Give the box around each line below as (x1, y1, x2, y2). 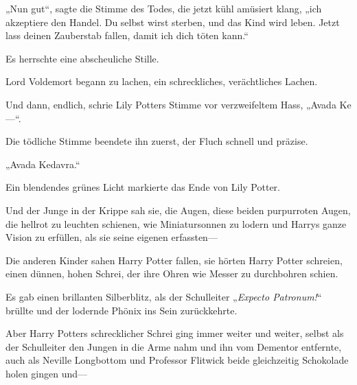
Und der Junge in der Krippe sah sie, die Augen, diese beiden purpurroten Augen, (5, 202, 351, 217)
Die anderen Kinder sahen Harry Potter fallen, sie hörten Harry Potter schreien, (5, 253, 343, 267)
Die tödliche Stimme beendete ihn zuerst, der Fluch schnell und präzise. (5, 134, 308, 148)
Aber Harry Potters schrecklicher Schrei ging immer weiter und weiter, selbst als (5, 326, 344, 340)
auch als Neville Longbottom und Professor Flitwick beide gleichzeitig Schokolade (5, 353, 349, 367)
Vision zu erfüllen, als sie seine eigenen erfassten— (5, 230, 218, 244)
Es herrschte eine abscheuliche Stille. (5, 51, 159, 65)
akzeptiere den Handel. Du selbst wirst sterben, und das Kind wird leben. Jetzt (5, 14, 340, 29)
